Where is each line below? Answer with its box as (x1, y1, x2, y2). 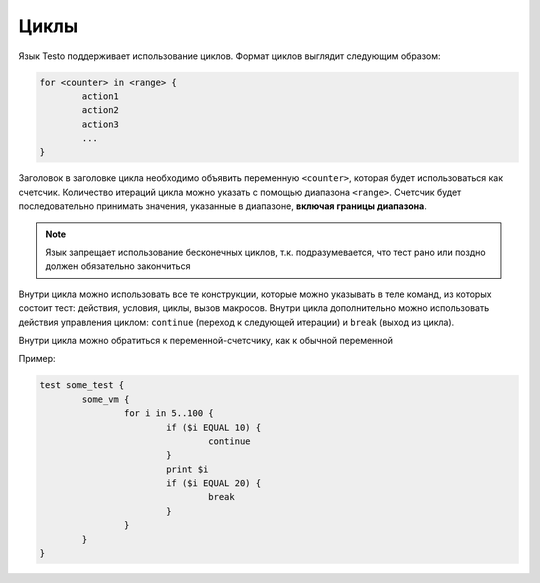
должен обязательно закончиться (45, 260, 191, 272)
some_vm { (81, 393, 130, 405)
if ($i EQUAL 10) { (165, 421, 262, 433)
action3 (81, 118, 120, 130)
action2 (81, 105, 120, 116)
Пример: (18, 353, 56, 365)
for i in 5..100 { (123, 408, 214, 419)
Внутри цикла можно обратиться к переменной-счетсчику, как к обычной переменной (18, 334, 394, 346)
